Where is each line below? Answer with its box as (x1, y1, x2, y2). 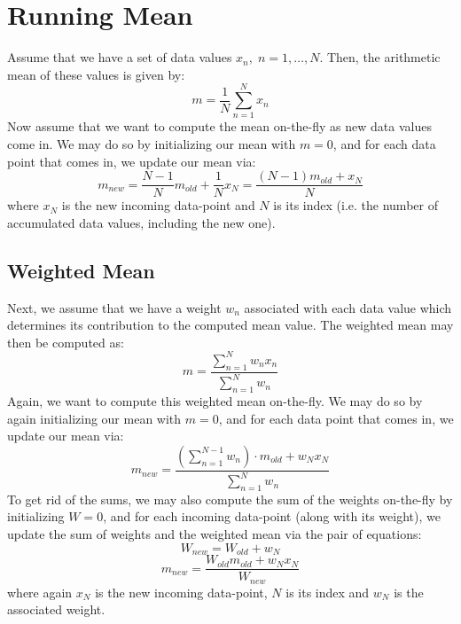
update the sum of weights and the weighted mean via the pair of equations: (7, 525, 422, 543)
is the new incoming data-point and (61, 196, 255, 214)
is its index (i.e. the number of (273, 196, 438, 214)
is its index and (285, 582, 370, 601)
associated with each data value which (244, 298, 452, 316)
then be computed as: (7, 332, 124, 351)
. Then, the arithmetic (319, 48, 441, 66)
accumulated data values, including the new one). (7, 213, 276, 231)
